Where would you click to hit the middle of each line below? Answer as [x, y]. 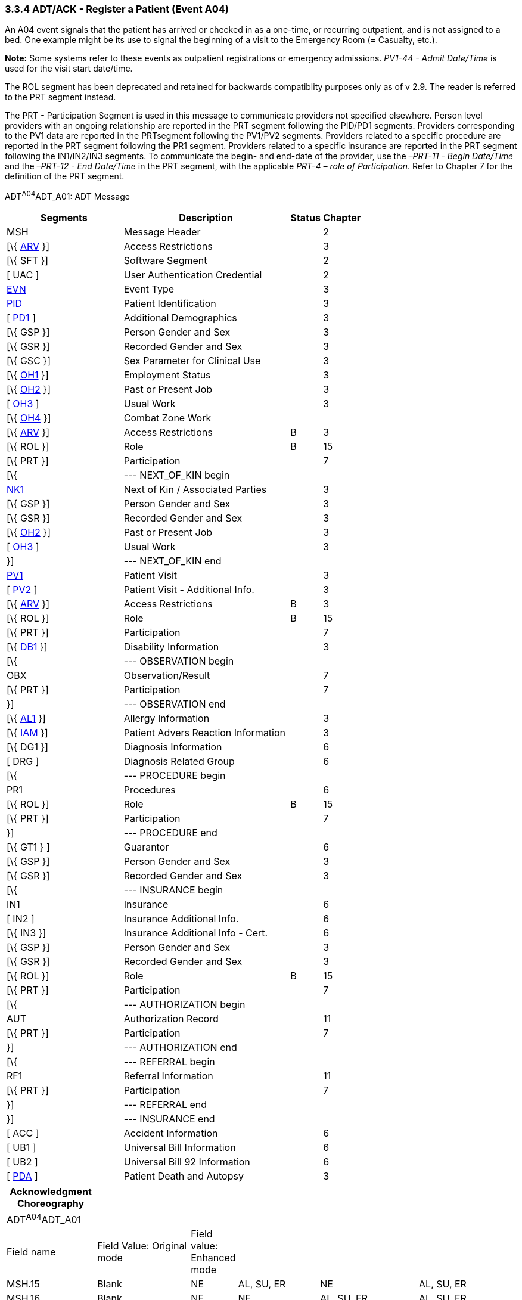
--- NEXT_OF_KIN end [173, 561]
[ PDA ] [22, 1176]
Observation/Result [167, 676]
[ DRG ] [23, 761]
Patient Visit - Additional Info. [189, 590]
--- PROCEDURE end [170, 833]
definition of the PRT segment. [65, 176]
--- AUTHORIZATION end [180, 1048]
